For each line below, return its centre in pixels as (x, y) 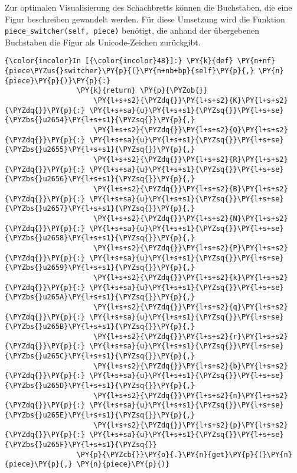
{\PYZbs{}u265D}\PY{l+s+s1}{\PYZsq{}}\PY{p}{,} (100, 386)
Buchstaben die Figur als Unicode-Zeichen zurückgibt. (103, 42)
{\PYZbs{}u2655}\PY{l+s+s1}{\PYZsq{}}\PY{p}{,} (100, 150)
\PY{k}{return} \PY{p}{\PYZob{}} (142, 91)
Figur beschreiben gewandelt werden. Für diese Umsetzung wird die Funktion (145, 19)
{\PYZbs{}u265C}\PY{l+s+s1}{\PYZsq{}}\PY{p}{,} (100, 356)
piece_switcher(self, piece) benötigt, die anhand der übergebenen (132, 30)
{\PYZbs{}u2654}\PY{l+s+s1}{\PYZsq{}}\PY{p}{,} (100, 120)
